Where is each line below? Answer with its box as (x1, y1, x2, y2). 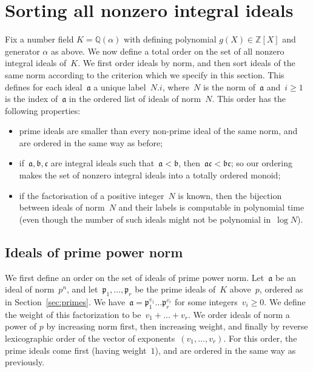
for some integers (175, 296, 238, 308)
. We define (264, 296, 306, 308)
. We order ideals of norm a (187, 308, 290, 320)
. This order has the (212, 92, 286, 105)
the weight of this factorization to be (5, 308, 141, 320)
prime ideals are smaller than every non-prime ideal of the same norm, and (19, 124, 298, 137)
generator (5, 44, 40, 57)
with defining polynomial (124, 33, 217, 46)
